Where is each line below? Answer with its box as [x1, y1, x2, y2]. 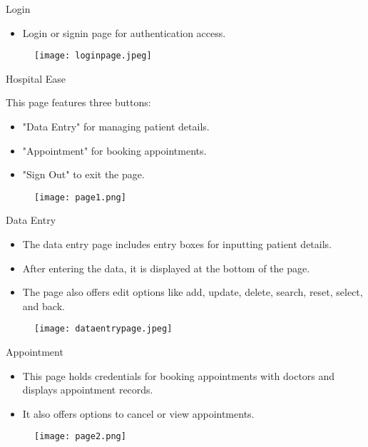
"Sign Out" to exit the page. [22, 167, 145, 182]
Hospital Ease [6, 71, 66, 86]
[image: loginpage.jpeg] [34, 51, 152, 61]
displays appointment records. [22, 382, 153, 397]
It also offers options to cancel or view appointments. [22, 406, 255, 421]
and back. [22, 298, 65, 313]
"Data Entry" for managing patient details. [22, 119, 210, 134]
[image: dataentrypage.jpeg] [34, 324, 173, 334]
